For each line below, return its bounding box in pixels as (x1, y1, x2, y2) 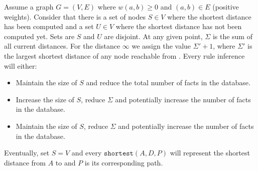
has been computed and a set (4, 21, 94, 32)
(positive (212, 2, 239, 12)
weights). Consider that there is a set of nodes (4, 11, 146, 22)
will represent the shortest (170, 147, 250, 158)
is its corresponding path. (84, 157, 163, 167)
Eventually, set (4, 147, 50, 158)
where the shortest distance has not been (115, 21, 242, 32)
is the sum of (212, 31, 252, 41)
